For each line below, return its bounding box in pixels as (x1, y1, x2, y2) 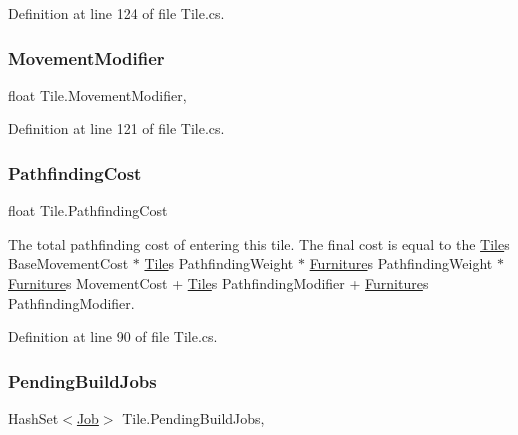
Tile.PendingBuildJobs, (122, 408, 265, 428)
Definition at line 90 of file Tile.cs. (8, 326, 218, 347)
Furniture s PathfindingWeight (309, 253, 493, 274)
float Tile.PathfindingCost (8, 200, 168, 221)
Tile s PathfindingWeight (144, 253, 294, 274)
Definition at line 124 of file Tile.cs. (8, 3, 225, 23)
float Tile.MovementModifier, (8, 84, 187, 105)
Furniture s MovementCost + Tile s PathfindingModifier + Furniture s (8, 273, 429, 293)
